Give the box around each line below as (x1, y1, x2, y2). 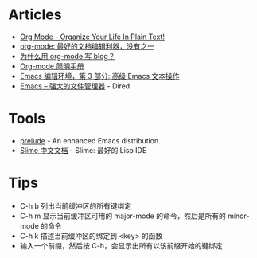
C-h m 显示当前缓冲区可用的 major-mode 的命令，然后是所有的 (19, 211, 227, 221)
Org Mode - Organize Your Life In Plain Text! (19, 32, 165, 41)
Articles (8, 6, 62, 24)
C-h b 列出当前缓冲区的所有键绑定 (19, 201, 132, 210)
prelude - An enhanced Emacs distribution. (19, 135, 161, 145)
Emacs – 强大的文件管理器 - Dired (19, 81, 130, 91)
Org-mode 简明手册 (19, 61, 84, 71)
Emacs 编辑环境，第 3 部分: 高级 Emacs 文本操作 (19, 71, 180, 80)
